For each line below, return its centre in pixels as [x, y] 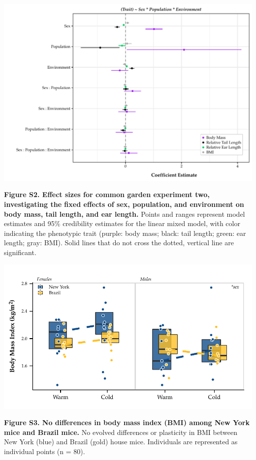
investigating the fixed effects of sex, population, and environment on [124, 204]
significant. [20, 252]
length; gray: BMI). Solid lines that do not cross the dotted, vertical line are [119, 243]
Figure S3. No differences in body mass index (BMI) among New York [127, 422]
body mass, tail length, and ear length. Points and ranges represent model [125, 214]
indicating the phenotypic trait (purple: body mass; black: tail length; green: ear [125, 233]
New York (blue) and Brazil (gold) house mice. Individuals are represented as [121, 442]
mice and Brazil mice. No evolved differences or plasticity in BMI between [121, 432]
